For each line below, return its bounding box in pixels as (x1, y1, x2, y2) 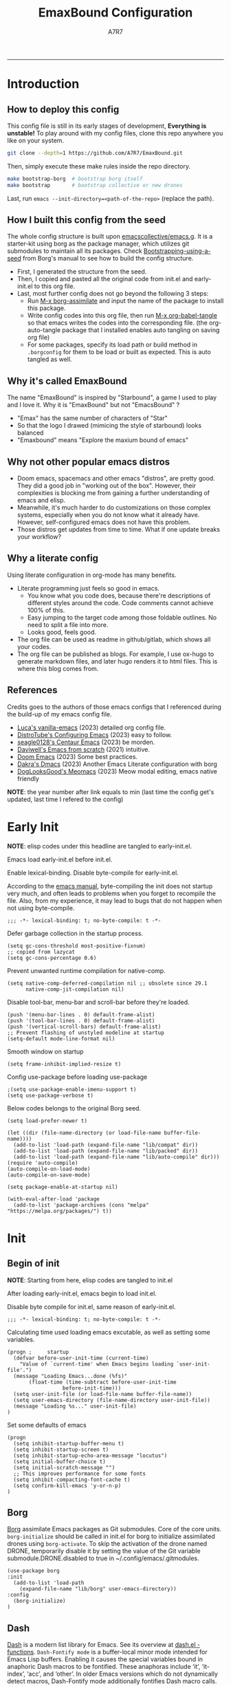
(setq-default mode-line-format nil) (7, 1035, 115, 1042)
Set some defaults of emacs (7, 1421, 87, 1429)
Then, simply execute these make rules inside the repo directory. (7, 162, 191, 170)
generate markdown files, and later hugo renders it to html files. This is (16, 657, 218, 665)
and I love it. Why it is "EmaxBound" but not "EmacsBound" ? (7, 401, 180, 409)
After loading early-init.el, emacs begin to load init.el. (7, 1289, 157, 1298)
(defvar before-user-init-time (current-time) (13, 1355, 149, 1361)
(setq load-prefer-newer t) (7, 1117, 88, 1124)
